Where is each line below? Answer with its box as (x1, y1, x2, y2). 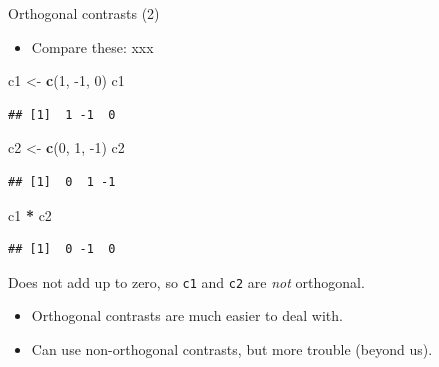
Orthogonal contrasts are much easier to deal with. (31, 305, 343, 326)
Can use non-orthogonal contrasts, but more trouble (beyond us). (31, 339, 433, 359)
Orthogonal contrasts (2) (8, 3, 160, 23)
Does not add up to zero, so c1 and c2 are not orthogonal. (8, 271, 365, 292)
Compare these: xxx (31, 36, 154, 57)
